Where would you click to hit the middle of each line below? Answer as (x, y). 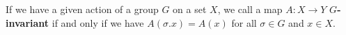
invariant (27, 22)
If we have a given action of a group (82, 9)
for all (244, 22)
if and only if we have (98, 22)
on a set (190, 9)
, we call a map (250, 9)
